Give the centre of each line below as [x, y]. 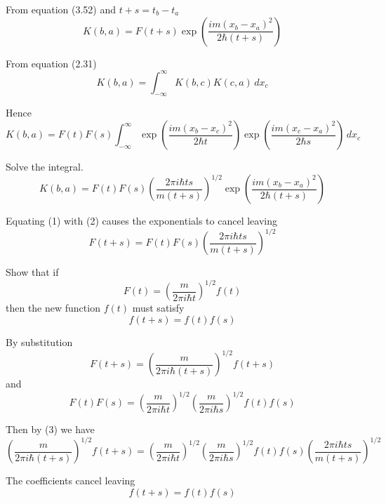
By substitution [39, 341]
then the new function [53, 308]
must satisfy [158, 308]
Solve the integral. [45, 167]
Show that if [32, 272]
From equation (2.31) [51, 63]
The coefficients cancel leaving [71, 480]
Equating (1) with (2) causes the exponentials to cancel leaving [141, 221]
